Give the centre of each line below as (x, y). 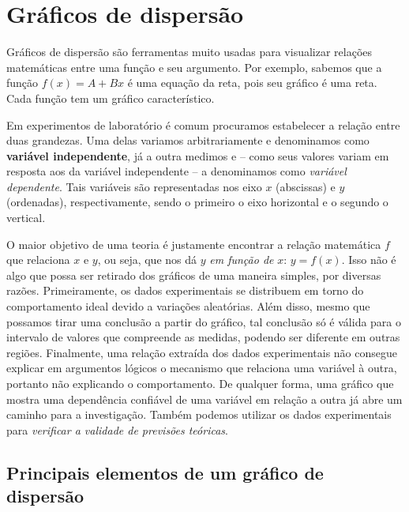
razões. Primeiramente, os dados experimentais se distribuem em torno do (185, 290)
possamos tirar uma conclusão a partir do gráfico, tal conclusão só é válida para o (204, 321)
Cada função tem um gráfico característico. (111, 98)
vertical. (26, 218)
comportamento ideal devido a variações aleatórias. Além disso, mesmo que (188, 306)
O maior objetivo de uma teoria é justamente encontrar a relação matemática (194, 244)
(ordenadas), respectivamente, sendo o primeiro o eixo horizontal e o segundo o (197, 202)
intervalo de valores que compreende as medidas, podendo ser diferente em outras (203, 337)
